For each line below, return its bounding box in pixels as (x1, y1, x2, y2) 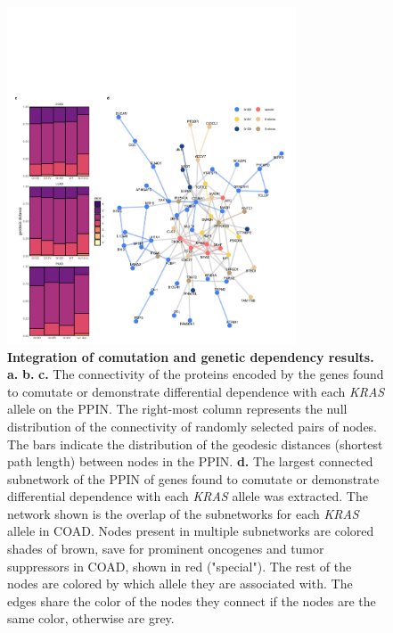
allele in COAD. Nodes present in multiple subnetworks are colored (7, 522, 374, 540)
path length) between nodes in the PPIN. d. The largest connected (7, 452, 373, 471)
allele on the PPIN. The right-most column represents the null (7, 399, 348, 418)
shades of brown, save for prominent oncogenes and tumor (7, 539, 324, 558)
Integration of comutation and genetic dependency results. (7, 347, 374, 366)
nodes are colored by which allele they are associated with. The (7, 574, 353, 593)
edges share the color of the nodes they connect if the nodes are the (7, 591, 376, 610)
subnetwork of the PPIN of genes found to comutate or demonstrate (7, 469, 380, 488)
